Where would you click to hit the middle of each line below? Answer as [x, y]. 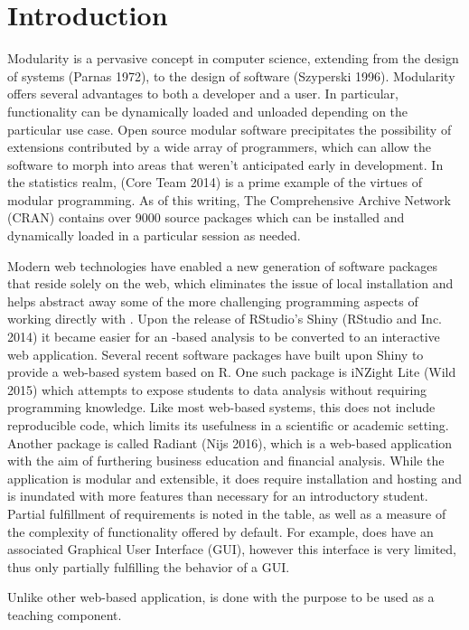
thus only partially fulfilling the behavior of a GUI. [149, 566]
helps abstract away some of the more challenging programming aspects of [213, 301]
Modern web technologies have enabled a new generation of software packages [222, 265]
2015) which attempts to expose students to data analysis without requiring [217, 389]
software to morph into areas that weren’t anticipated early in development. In [225, 164]
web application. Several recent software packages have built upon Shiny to [216, 354]
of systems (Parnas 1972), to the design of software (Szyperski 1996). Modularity [231, 75]
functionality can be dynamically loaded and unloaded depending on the [208, 111]
